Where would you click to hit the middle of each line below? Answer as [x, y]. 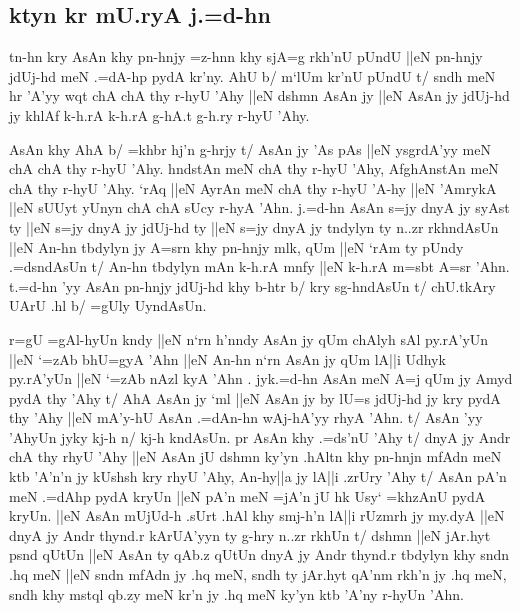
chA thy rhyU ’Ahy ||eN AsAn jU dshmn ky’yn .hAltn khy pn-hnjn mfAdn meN [255, 456]
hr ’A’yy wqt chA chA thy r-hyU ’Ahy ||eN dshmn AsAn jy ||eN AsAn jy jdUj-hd [259, 95]
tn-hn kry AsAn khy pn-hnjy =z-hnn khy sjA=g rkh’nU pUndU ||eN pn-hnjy [246, 56]
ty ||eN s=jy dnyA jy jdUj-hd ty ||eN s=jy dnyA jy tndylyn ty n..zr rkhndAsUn [254, 226]
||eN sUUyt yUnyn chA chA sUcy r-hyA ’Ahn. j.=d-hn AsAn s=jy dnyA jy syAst [259, 207]
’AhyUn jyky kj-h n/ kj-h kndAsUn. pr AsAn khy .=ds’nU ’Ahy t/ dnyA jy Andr [260, 436]
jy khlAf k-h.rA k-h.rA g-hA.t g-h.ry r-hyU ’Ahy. [159, 114]
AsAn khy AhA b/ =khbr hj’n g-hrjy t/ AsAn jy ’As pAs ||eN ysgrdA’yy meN [250, 148]
